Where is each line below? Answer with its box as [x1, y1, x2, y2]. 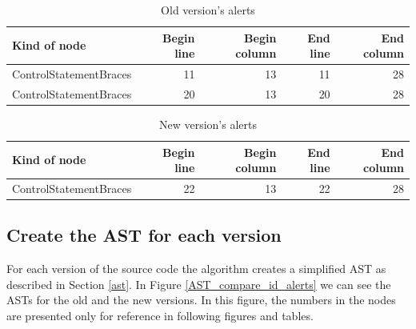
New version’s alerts [158, 115, 257, 132]
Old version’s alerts [161, 2, 255, 18]
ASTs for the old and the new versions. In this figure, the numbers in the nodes [6, 291, 396, 308]
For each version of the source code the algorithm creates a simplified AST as [6, 260, 386, 277]
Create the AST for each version [6, 223, 282, 247]
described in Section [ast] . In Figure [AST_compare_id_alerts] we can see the [6, 275, 391, 292]
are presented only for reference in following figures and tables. [6, 307, 314, 324]
